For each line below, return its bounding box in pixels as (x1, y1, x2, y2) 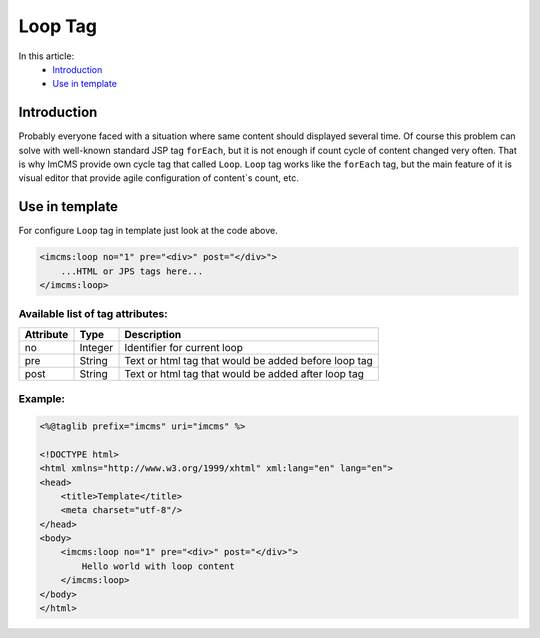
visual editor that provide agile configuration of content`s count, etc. (18, 172, 299, 184)
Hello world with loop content (81, 560, 235, 572)
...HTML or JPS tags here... (60, 265, 204, 277)
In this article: (18, 50, 75, 62)
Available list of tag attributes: (18, 307, 169, 321)
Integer (79, 340, 114, 354)
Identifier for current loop (124, 340, 244, 354)
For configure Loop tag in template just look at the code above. (18, 225, 279, 237)
